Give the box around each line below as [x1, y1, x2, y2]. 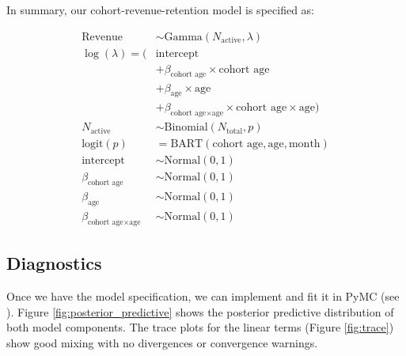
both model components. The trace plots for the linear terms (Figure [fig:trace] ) [6, 319, 394, 335]
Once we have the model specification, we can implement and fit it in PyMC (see [6, 287, 400, 304]
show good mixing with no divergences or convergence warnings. [6, 334, 318, 350]
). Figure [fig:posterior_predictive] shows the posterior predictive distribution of [6, 303, 394, 320]
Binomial [164, 122, 208, 134]
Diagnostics [6, 251, 102, 275]
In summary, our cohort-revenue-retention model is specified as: [6, 2, 314, 17]
